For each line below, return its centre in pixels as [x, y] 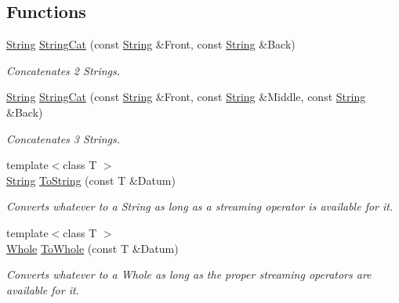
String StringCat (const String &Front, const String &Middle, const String [186, 97]
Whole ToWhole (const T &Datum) [92, 248]
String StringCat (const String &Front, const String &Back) [151, 44]
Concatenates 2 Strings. [63, 70]
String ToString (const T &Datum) [91, 180]
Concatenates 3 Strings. [63, 138]
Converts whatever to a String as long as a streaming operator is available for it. [200, 206]
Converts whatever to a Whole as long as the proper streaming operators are [189, 274]
